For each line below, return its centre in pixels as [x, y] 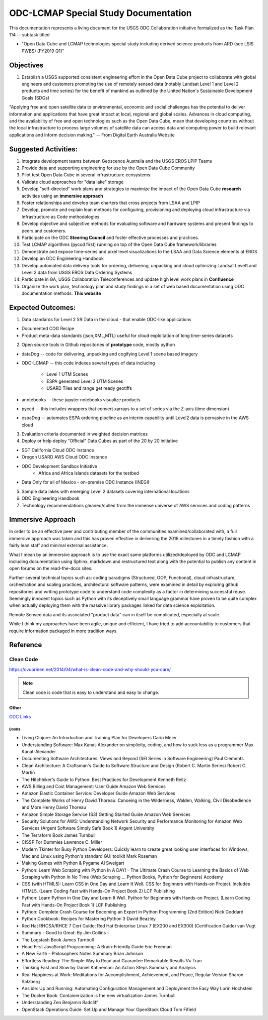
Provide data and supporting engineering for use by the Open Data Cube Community [108, 168]
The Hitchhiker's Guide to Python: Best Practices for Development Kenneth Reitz [104, 780]
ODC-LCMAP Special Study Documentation [100, 13]
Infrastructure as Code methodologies [61, 217]
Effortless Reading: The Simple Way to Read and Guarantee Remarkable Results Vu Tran [112, 960]
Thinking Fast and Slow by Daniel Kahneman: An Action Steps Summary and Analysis [109, 968]
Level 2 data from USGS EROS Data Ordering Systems [77, 272]
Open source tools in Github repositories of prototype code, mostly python [98, 345]
